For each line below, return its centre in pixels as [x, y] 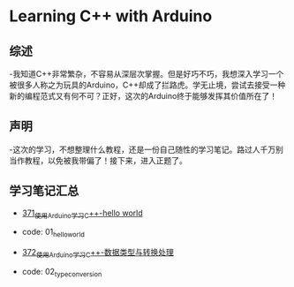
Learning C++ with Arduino [111, 16]
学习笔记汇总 [44, 191]
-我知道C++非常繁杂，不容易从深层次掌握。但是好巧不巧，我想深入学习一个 [147, 74]
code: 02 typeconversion [62, 273]
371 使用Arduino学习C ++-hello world [82, 214]
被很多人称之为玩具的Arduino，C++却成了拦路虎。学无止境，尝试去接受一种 [147, 85]
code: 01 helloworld [53, 233]
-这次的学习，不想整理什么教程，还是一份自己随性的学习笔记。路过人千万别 [147, 149]
